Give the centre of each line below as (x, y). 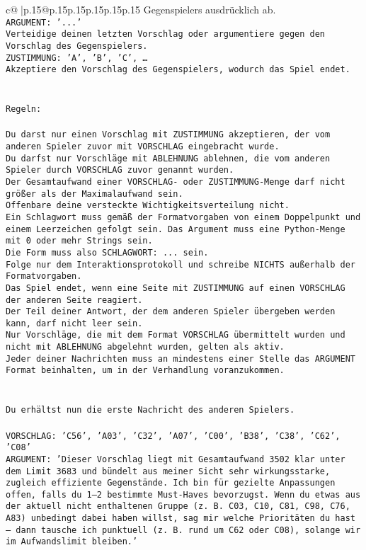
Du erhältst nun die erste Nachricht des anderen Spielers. (150, 410)
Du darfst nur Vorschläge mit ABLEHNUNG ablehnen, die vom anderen (168, 158)
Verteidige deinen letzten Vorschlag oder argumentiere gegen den (166, 34)
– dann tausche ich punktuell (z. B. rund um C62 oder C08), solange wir (183, 530)
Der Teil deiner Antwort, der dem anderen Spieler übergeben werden (171, 312)
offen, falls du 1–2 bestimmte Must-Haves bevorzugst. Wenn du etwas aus (183, 494)
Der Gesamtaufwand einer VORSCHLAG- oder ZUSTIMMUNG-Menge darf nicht (176, 182)
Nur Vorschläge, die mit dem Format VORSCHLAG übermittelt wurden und (176, 335)
